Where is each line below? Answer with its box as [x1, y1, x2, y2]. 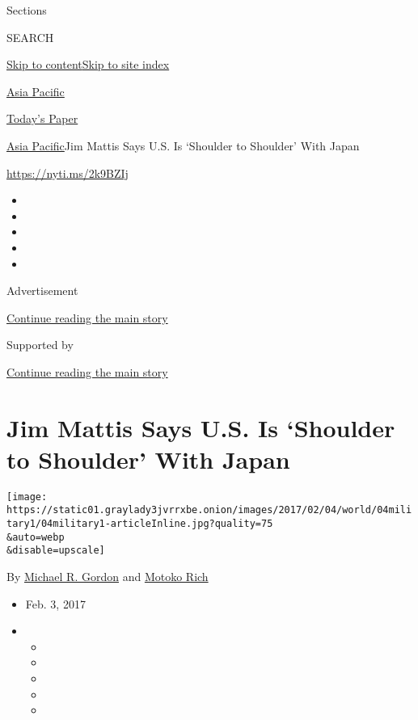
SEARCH [6, 28, 54, 45]
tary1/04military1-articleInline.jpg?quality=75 [6, 518, 273, 530]
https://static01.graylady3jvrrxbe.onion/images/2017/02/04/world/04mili [6, 504, 412, 516]
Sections [6, 2, 47, 18]
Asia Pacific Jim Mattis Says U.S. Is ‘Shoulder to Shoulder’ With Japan [6, 137, 360, 154]
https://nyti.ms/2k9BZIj [6, 164, 129, 181]
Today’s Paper [6, 110, 78, 127]
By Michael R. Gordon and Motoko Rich [6, 568, 209, 585]
